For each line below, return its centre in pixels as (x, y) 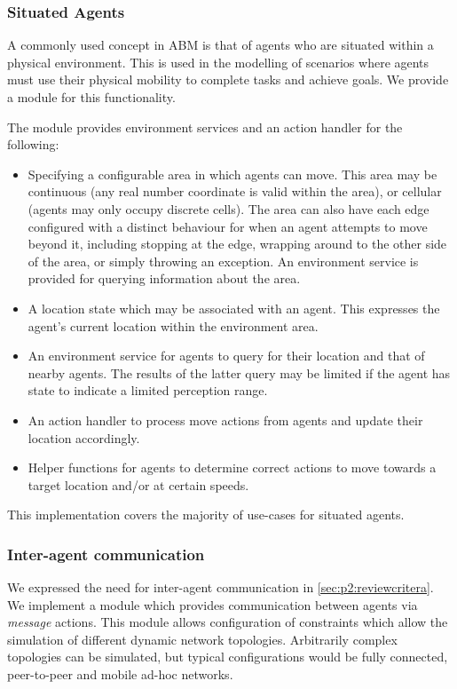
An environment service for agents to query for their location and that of (226, 356)
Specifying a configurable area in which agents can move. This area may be (232, 174)
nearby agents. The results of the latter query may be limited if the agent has (239, 372)
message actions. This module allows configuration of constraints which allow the (228, 622)
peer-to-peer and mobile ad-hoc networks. (120, 674)
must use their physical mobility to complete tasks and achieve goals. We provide (228, 79)
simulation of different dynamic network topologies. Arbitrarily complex (202, 639)
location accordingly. (84, 437)
